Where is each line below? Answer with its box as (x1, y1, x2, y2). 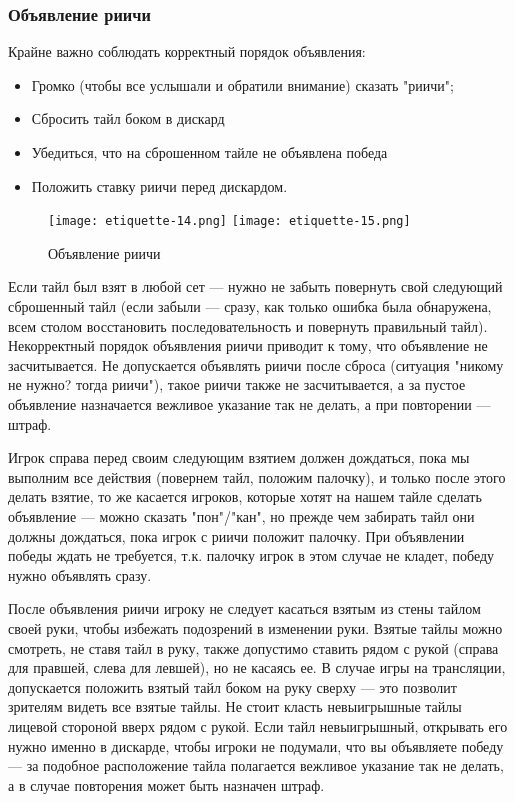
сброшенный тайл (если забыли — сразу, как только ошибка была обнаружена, (8, 296, 492, 317)
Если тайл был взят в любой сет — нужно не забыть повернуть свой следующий (8, 276, 503, 297)
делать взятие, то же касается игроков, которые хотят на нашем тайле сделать (8, 486, 482, 507)
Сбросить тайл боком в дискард (31, 108, 225, 129)
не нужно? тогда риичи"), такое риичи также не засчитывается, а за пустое (8, 374, 466, 395)
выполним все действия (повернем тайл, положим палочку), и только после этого (8, 466, 506, 487)
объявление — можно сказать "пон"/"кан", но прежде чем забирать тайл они (8, 505, 475, 526)
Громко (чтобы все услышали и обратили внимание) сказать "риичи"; (31, 74, 454, 95)
